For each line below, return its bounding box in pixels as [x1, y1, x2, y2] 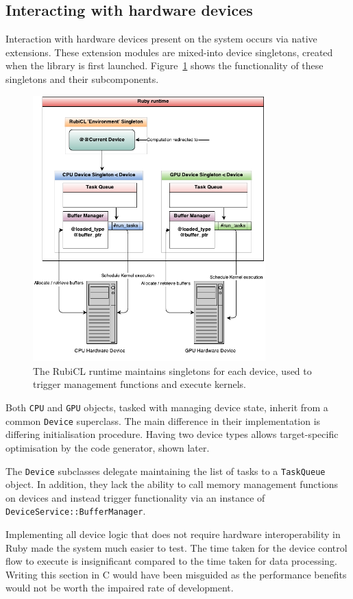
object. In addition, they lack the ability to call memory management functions [5, 477, 339, 491]
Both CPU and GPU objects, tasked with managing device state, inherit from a [5, 400, 328, 414]
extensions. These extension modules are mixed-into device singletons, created [5, 45, 333, 59]
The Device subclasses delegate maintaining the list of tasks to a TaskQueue [5, 463, 326, 478]
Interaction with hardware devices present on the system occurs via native [5, 32, 317, 46]
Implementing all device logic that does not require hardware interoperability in [5, 527, 341, 541]
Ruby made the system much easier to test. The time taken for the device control [5, 540, 348, 554]
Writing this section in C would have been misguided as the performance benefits [5, 567, 347, 581]
